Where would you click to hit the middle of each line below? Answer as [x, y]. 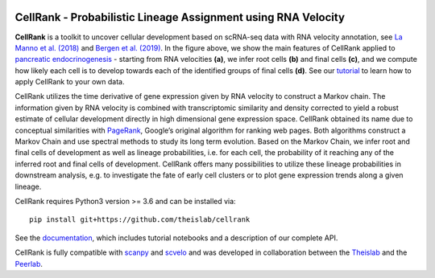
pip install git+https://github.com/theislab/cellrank [140, 220]
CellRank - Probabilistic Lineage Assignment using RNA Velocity [180, 17]
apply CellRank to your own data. [70, 82]
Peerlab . [29, 264]
